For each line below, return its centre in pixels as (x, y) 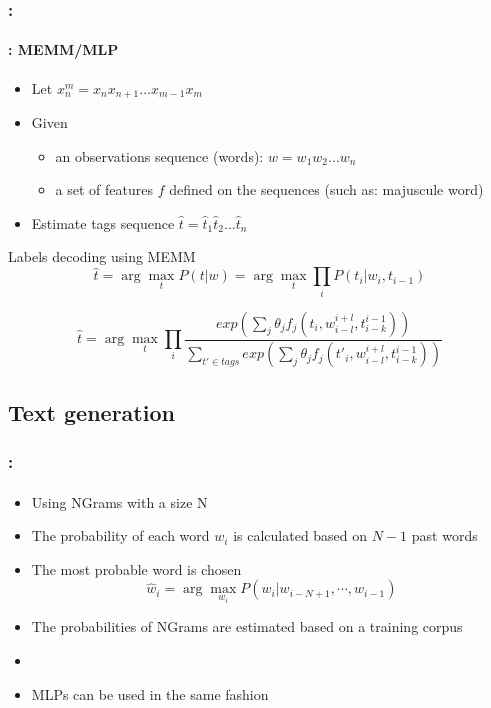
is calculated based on (300, 535)
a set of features (104, 189)
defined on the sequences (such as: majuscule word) (326, 189)
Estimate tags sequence (103, 222)
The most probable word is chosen (136, 568)
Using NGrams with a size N (119, 501)
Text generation (91, 411)
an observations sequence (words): (159, 155)
